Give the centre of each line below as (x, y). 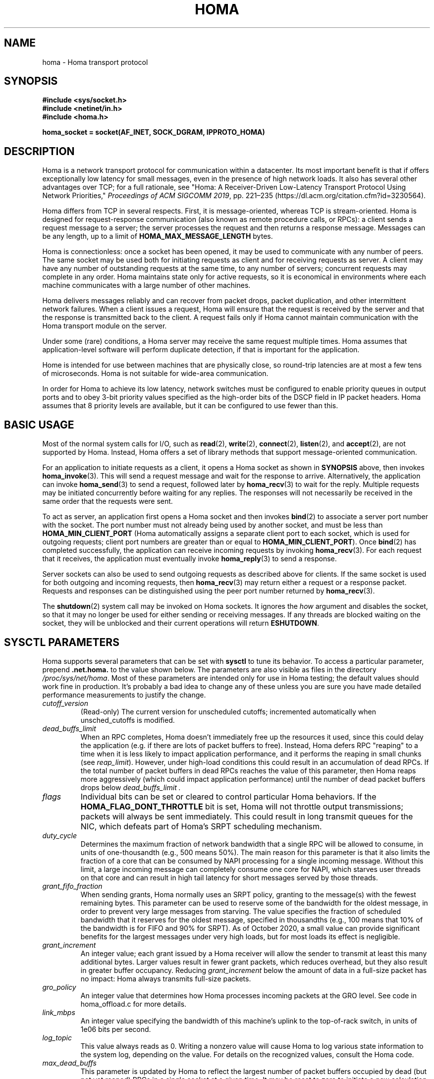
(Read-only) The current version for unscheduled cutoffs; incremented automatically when (228, 711)
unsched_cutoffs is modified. (128, 720)
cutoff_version (65, 703)
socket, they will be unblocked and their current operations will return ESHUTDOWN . (181, 623)
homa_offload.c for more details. (134, 1004)
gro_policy (59, 987)
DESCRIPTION (39, 151)
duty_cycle (60, 835)
